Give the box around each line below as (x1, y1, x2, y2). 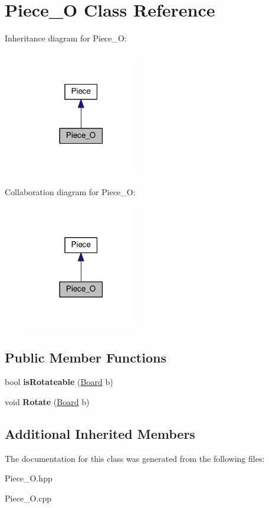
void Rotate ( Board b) (5, 396, 90, 408)
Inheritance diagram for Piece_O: (5, 32, 127, 44)
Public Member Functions (5, 348, 166, 366)
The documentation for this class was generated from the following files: (5, 452, 265, 464)
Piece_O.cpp (5, 492, 52, 504)
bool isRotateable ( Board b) (5, 376, 113, 388)
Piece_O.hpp (5, 472, 53, 484)
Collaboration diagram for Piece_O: (5, 185, 136, 198)
